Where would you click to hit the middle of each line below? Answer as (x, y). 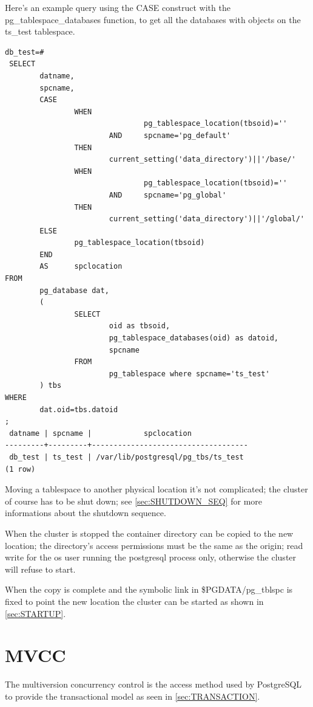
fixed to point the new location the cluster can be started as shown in (134, 601)
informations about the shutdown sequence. (86, 513)
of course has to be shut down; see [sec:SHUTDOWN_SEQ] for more (133, 501)
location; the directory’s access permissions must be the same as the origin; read (154, 545)
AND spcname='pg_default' (170, 135)
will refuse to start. (40, 569)
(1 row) (20, 469)
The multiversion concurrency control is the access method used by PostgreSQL (153, 684)
